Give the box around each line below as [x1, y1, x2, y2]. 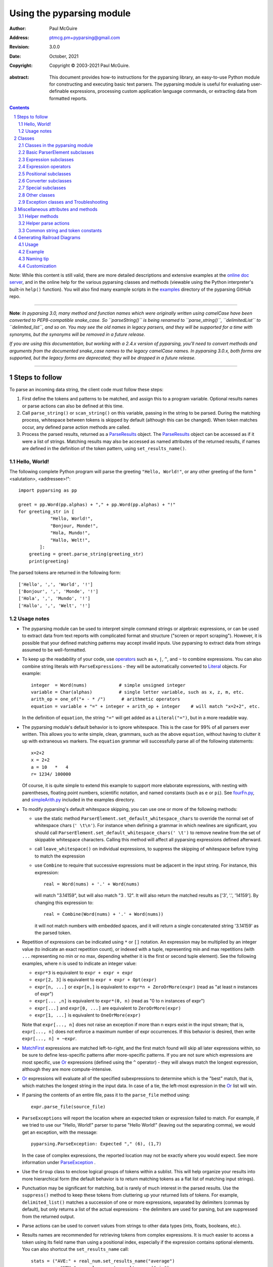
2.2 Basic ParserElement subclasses [18, 150, 94, 156]
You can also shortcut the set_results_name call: [22, 1246, 129, 1252]
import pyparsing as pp [18, 487, 77, 493]
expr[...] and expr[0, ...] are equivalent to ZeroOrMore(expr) [34, 1005, 181, 1011]
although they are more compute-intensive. [22, 1066, 112, 1072]
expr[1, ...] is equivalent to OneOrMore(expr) [34, 1012, 141, 1018]
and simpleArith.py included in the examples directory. [22, 797, 135, 803]
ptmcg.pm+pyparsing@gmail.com [49, 34, 120, 41]
